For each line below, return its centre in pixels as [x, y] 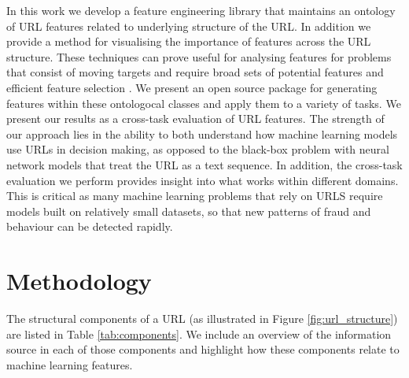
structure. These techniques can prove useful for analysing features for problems [199, 56]
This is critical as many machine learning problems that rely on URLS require [195, 196]
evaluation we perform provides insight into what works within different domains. [203, 180]
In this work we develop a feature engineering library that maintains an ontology [201, 10]
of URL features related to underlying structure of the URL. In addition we [189, 26]
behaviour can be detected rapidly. [90, 226]
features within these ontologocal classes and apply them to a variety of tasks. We [204, 103]
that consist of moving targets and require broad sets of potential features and [195, 72]
